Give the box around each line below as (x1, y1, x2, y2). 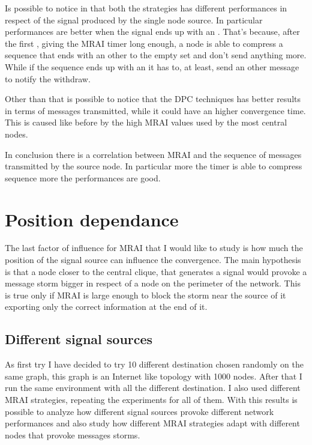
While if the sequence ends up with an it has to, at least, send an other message (5, 60, 299, 73)
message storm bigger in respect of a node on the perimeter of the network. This (5, 277, 301, 289)
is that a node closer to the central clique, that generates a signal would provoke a (5, 265, 307, 277)
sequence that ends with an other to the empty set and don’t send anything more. (5, 49, 307, 61)
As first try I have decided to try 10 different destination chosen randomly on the (5, 358, 304, 371)
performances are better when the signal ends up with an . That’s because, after (5, 25, 300, 38)
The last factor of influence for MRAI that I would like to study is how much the (5, 241, 303, 254)
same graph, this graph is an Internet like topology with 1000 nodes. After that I (5, 369, 302, 382)
